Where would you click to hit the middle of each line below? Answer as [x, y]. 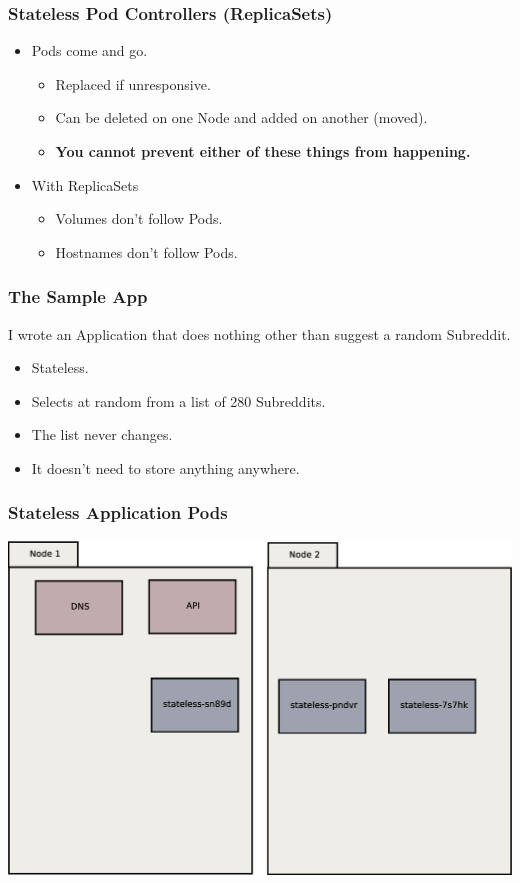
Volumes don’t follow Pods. [139, 218]
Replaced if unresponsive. [133, 83]
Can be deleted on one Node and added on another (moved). [241, 117]
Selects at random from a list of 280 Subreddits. [178, 400]
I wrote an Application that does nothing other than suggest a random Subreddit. [259, 333]
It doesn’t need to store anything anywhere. [165, 467]
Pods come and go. [89, 50]
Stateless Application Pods [118, 512]
